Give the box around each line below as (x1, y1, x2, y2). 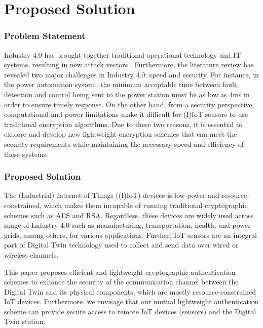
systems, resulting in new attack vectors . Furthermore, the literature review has (4, 59, 254, 70)
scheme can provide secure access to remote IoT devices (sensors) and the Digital (4, 306, 256, 316)
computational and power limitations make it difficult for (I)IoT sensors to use (4, 109, 248, 119)
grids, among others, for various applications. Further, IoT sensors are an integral (4, 229, 257, 240)
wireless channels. (4, 249, 59, 260)
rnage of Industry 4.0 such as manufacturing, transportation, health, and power (4, 220, 251, 230)
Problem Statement (4, 29, 86, 42)
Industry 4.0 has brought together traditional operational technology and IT (4, 49, 241, 60)
